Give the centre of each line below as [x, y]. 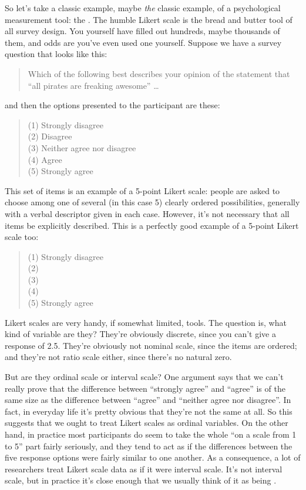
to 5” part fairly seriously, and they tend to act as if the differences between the [149, 446]
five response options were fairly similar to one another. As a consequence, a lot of [153, 457]
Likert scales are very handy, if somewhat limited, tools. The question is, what [146, 322]
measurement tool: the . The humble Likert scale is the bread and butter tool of [149, 19]
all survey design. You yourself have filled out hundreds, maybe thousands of [142, 31]
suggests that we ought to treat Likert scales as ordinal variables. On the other [147, 423]
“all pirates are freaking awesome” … [93, 85]
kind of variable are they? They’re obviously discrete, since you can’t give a [140, 334]
